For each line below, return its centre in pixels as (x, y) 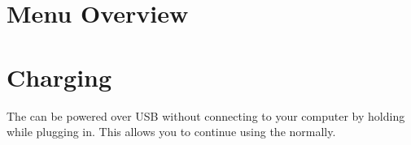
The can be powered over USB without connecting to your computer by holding (206, 115)
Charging (59, 77)
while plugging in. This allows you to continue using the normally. (171, 132)
